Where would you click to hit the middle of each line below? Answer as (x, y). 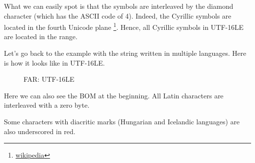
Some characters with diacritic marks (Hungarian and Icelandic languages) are (122, 121)
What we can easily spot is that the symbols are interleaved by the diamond (119, 6)
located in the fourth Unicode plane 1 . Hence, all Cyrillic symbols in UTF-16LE (124, 26)
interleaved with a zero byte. (47, 105)
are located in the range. (41, 36)
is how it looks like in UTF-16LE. (54, 62)
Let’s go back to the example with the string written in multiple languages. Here (125, 53)
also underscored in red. (40, 131)
